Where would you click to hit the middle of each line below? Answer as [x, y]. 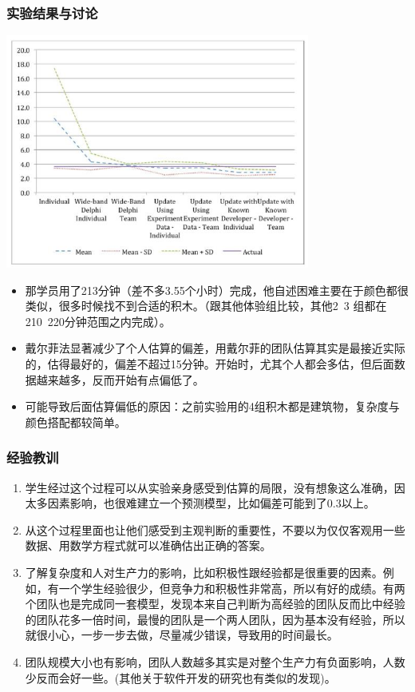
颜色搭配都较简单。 [75, 422]
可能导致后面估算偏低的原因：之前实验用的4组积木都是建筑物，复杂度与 [212, 406]
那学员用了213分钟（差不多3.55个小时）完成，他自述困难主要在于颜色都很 [217, 290]
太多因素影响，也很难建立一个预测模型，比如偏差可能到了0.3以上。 [200, 503]
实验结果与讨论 [52, 12]
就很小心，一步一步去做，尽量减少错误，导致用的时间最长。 [182, 635]
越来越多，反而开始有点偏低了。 [120, 379]
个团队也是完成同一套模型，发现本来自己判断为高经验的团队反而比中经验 [215, 604]
